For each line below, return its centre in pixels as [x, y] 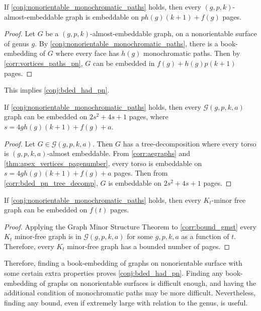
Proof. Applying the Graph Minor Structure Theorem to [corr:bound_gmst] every [130, 226]
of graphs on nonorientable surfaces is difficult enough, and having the [148, 283]
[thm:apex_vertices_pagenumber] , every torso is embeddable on [103, 163]
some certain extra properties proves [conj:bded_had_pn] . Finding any [114, 273]
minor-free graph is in [48, 236]
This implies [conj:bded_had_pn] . [57, 90]
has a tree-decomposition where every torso [190, 143]
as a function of [205, 236]
